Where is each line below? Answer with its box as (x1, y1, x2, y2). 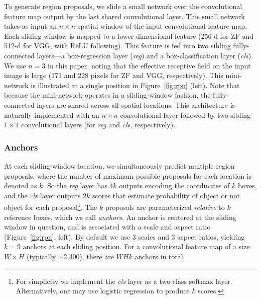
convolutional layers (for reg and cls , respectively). (21, 119, 176, 130)
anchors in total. (135, 251, 185, 261)
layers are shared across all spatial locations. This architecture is (37, 99, 235, 110)
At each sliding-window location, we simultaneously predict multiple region (4, 160, 235, 171)
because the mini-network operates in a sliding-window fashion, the (4, 90, 211, 100)
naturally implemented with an (4, 109, 99, 120)
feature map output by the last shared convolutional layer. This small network (4, 11, 245, 21)
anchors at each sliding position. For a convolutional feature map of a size (23, 241, 250, 252)
